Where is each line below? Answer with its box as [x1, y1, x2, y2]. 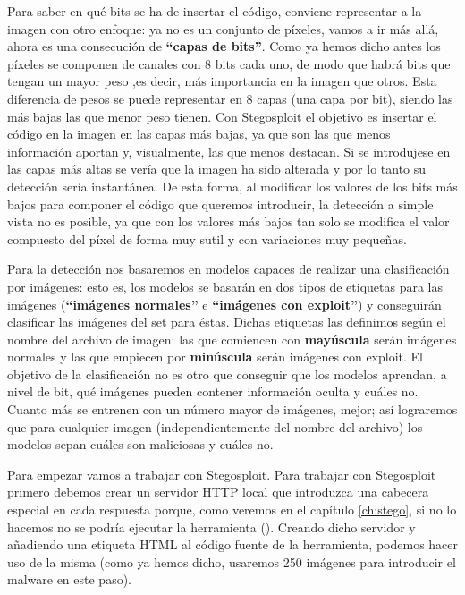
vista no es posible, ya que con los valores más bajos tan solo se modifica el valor [7, 212, 450, 231]
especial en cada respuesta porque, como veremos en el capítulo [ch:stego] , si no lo [7, 500, 457, 519]
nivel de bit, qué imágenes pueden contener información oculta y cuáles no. [7, 382, 418, 401]
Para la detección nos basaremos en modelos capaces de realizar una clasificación [7, 259, 450, 278]
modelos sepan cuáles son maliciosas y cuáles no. [7, 435, 274, 454]
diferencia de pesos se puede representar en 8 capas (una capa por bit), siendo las [7, 89, 453, 107]
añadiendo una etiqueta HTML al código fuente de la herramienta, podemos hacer [7, 535, 459, 554]
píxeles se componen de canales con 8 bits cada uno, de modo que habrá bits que [7, 54, 451, 72]
